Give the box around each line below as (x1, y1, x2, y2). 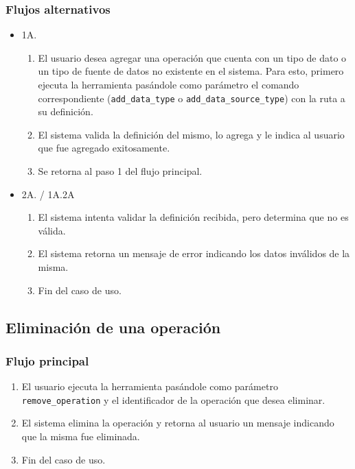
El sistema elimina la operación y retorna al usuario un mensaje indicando (21, 416, 334, 430)
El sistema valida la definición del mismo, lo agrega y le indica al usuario (38, 127, 345, 141)
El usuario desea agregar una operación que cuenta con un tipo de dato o (38, 50, 347, 64)
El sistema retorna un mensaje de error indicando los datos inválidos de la (38, 246, 350, 261)
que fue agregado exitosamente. (38, 141, 170, 155)
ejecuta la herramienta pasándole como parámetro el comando (38, 77, 299, 91)
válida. (38, 223, 66, 237)
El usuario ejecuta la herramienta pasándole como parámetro (21, 379, 278, 394)
